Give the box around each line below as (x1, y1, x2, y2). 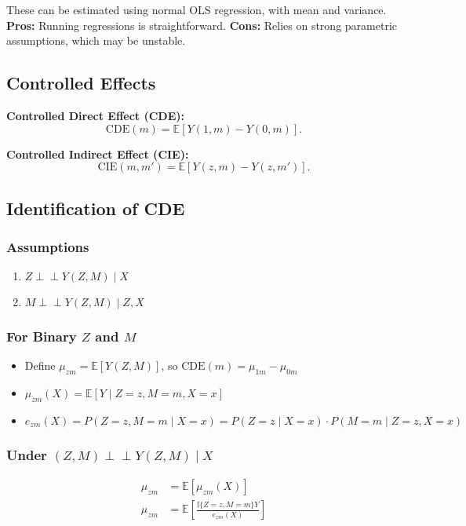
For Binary (6, 327, 77, 346)
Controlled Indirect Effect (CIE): (6, 145, 189, 162)
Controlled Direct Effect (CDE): (6, 107, 185, 123)
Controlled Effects (6, 71, 156, 95)
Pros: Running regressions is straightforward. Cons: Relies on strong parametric (6, 16, 397, 33)
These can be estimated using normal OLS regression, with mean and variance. (6, 2, 387, 17)
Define (24, 357, 56, 374)
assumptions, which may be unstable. (6, 32, 186, 49)
